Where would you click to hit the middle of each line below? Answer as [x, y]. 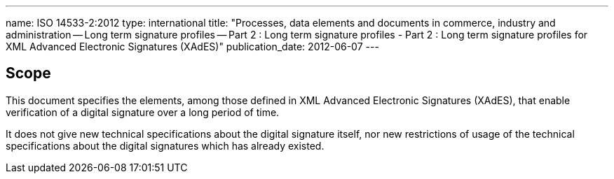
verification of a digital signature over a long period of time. [143, 112]
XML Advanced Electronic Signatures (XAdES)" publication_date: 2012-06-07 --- [192, 46]
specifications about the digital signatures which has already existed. [165, 145]
